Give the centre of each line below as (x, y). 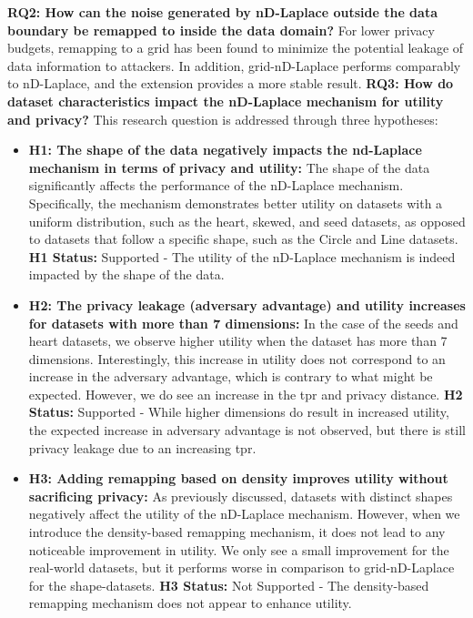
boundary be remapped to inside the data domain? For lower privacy (221, 30)
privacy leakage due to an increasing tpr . (142, 447)
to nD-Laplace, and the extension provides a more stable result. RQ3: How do (231, 83)
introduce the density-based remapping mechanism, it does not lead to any (237, 532)
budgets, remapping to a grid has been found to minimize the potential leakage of (236, 48)
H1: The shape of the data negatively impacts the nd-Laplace (225, 150)
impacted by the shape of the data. (126, 274)
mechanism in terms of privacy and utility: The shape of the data (229, 167)
